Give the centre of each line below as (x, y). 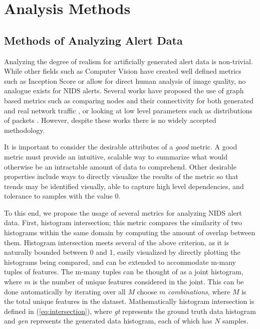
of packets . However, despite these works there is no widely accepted (110, 120)
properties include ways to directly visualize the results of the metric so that (121, 176)
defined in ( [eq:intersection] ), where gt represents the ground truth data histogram (130, 311)
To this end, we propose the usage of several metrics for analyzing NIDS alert (123, 212)
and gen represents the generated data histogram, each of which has (108, 321)
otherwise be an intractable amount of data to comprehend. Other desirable (120, 166)
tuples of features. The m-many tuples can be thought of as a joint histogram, (124, 272)
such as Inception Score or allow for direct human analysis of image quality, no (125, 80)
